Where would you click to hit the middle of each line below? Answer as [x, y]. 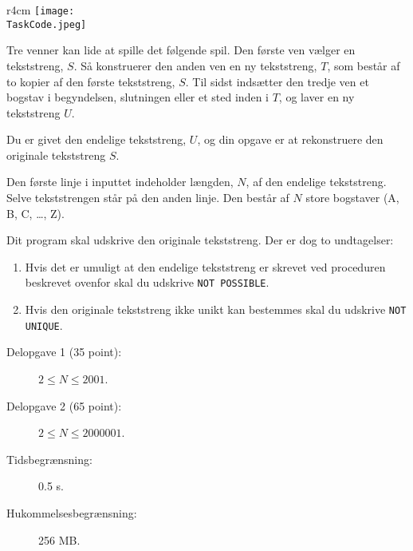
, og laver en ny [317, 97]
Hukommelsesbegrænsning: [72, 512]
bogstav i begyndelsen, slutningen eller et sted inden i [138, 97]
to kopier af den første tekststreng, [91, 81]
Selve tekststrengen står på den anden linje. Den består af [148, 198]
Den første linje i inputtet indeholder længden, [120, 182]
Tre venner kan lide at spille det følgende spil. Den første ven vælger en [181, 50]
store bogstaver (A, [352, 198]
